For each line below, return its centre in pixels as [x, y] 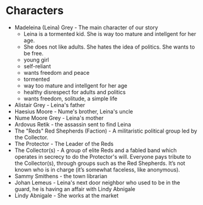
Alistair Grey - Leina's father [50, 105]
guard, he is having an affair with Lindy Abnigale [75, 189]
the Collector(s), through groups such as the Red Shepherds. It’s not [100, 163]
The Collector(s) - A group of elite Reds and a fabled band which [95, 150]
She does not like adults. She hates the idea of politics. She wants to [109, 47]
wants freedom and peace [57, 72]
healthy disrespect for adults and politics [74, 92]
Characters [35, 11]
